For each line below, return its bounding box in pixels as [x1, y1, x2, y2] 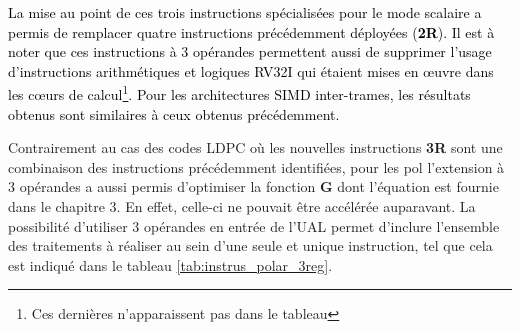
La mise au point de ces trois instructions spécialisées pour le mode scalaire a [8, 2, 482, 22]
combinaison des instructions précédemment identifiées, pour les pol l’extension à [8, 156, 505, 177]
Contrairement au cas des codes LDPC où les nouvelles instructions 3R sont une [8, 137, 503, 158]
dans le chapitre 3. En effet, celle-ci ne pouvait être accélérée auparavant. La [8, 196, 476, 216]
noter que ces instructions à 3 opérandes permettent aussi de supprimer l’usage [8, 41, 492, 62]
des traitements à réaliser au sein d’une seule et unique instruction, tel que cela [8, 235, 493, 256]
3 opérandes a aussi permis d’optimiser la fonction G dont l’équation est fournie [8, 176, 499, 197]
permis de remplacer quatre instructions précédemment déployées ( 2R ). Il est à [8, 21, 495, 42]
